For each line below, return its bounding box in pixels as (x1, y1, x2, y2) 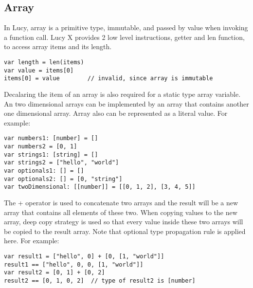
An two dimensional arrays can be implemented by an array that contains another (4, 98, 249, 108)
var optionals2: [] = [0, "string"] (4, 175, 123, 182)
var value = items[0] (4, 67, 74, 74)
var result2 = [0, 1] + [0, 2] (4, 269, 105, 276)
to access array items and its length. (4, 41, 112, 52)
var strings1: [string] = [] (4, 151, 98, 158)
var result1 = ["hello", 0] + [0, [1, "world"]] (4, 252, 164, 260)
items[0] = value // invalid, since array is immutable (4, 75, 213, 82)
